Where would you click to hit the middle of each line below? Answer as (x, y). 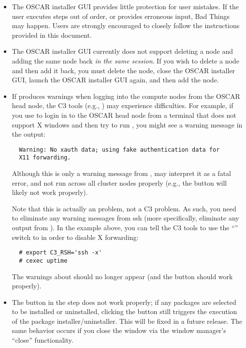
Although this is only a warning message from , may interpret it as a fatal (121, 173)
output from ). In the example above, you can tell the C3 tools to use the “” (125, 227)
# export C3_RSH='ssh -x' (60, 253)
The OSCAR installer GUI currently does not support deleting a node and (123, 51)
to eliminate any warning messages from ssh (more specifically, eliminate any (125, 218)
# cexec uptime (43, 261)
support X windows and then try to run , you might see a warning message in (127, 124)
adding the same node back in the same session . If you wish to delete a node (125, 60)
